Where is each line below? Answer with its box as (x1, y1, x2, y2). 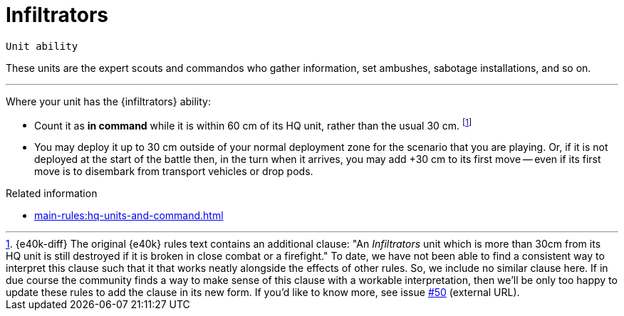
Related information (6, 187, 98, 200)
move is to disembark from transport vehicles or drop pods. (34, 165, 313, 178)
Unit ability (6, 40, 78, 52)
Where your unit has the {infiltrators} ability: (6, 95, 212, 107)
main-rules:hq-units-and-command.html (34, 209, 224, 222)
